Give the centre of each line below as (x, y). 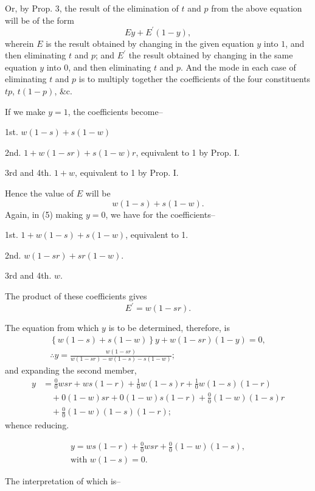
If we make (25, 111)
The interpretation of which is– (63, 481)
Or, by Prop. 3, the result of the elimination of (92, 8)
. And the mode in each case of (238, 67)
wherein (19, 43)
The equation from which (52, 328)
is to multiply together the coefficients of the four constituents (195, 79)
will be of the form (40, 20)
